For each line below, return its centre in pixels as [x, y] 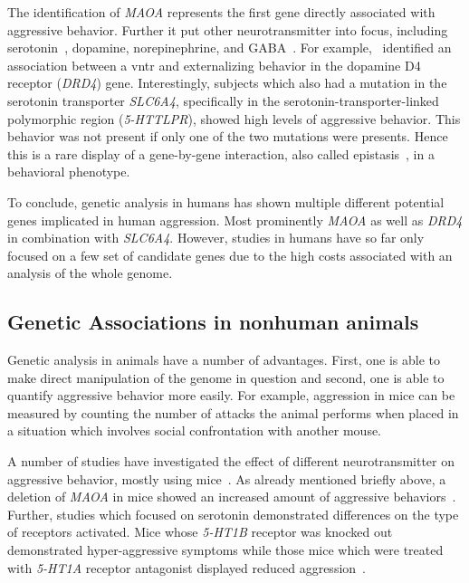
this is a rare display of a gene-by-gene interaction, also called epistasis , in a [221, 153]
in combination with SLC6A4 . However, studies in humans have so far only [216, 238]
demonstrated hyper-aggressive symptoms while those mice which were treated [225, 550]
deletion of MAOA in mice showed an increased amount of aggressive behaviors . [232, 497]
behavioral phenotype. [69, 172]
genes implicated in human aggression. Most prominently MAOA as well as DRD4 [235, 220]
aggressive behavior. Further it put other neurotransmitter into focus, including [228, 29]
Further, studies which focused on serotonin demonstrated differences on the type [233, 514]
